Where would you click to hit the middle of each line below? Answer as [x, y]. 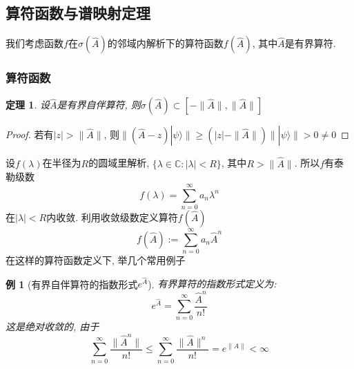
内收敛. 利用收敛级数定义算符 [112, 217]
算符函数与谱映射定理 [78, 13]
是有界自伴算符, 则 [99, 105]
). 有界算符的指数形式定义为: [212, 284]
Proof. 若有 [30, 134]
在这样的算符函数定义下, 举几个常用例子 [96, 260]
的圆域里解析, [119, 163]
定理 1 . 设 [28, 105]
